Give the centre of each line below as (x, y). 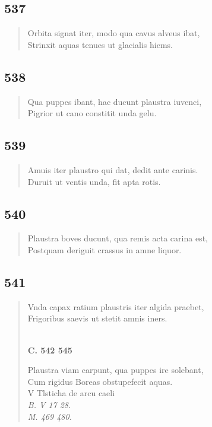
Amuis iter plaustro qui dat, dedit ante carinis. (113, 169)
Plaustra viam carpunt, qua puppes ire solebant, (116, 370)
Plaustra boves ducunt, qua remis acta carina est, (118, 238)
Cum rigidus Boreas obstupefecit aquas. (100, 381)
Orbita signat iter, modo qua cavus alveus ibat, (114, 33)
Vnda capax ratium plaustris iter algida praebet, (116, 306)
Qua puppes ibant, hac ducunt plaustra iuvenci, (115, 101)
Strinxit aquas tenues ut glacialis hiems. (100, 44)
